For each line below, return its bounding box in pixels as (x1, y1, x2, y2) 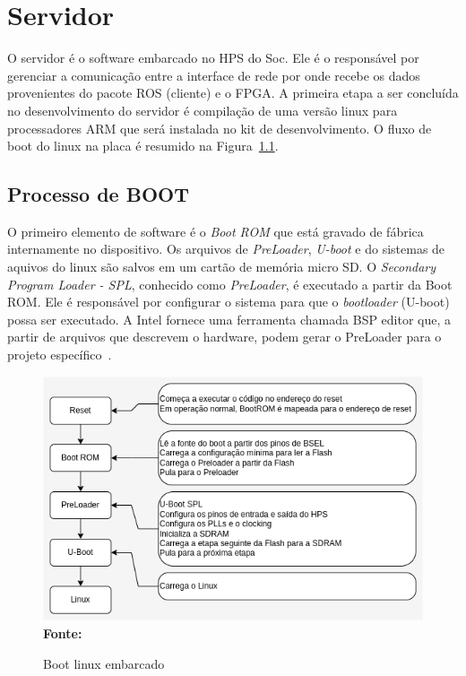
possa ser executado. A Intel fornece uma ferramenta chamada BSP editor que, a (7, 309, 452, 328)
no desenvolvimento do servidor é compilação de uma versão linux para (7, 100, 398, 119)
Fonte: (43, 624, 82, 643)
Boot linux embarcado (43, 654, 165, 672)
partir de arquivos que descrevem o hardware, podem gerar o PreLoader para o (7, 327, 442, 346)
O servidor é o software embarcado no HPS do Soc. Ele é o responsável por (7, 48, 419, 67)
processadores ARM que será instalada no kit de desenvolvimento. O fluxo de (7, 118, 432, 137)
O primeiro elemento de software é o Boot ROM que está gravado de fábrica (7, 221, 424, 240)
